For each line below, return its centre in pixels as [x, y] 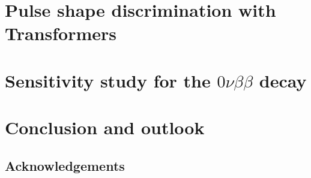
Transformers [61, 33]
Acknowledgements [65, 165]
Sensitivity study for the [108, 80]
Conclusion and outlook [105, 127]
